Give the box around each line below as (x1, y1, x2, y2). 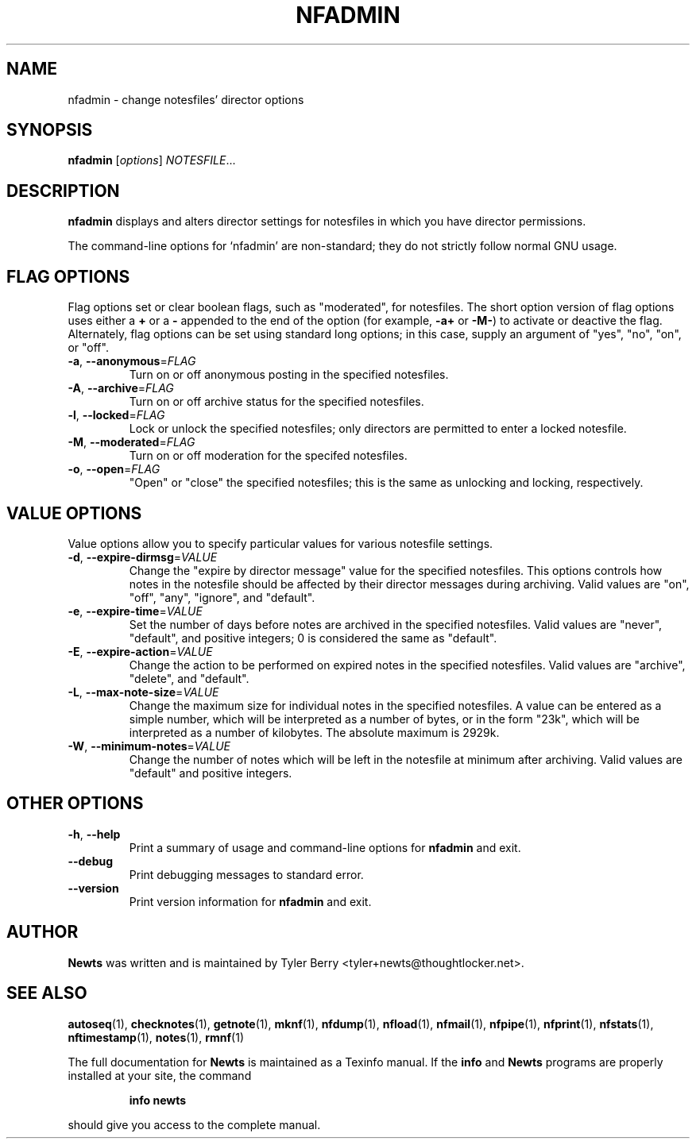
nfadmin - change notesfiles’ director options (68, 92, 304, 106)
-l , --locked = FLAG (68, 408, 165, 422)
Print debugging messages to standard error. (129, 867, 364, 881)
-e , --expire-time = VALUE (68, 603, 203, 618)
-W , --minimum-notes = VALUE (68, 738, 230, 753)
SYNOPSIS (6, 120, 93, 141)
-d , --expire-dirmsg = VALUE (68, 549, 218, 564)
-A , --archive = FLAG (68, 381, 174, 395)
